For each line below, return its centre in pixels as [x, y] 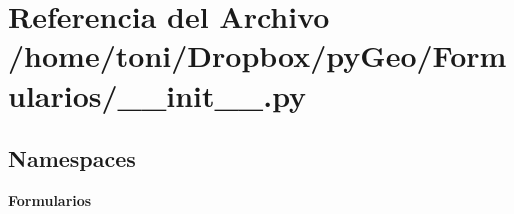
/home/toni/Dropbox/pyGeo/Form [257, 55]
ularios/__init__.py [157, 94]
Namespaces [72, 158]
